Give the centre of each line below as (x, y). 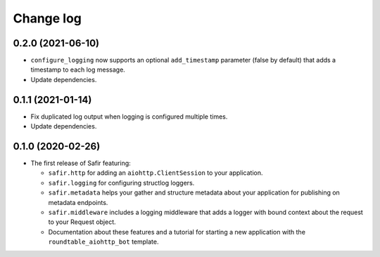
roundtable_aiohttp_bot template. (103, 242)
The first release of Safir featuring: (81, 163)
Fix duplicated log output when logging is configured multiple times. (129, 117)
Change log (47, 18)
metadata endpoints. (78, 202)
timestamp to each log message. (78, 70)
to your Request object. (82, 222)
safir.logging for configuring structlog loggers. (121, 183)
